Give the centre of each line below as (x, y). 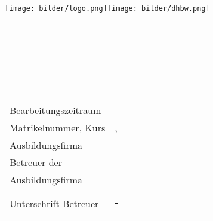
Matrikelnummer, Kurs (58, 128)
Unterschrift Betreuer (54, 204)
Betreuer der (36, 162)
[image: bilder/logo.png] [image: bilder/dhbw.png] (107, 8)
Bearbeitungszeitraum (55, 110)
